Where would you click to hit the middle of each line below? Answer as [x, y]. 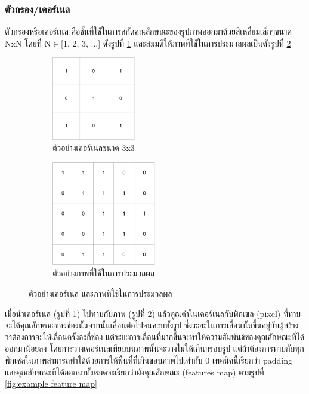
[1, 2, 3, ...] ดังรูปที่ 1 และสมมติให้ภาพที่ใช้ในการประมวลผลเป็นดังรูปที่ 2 [176, 43]
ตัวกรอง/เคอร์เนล [38, 9]
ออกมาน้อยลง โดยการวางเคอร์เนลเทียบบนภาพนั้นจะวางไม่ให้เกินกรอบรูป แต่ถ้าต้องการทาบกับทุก [154, 348]
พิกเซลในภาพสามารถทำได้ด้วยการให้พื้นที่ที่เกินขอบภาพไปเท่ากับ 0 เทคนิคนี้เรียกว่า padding [149, 360]
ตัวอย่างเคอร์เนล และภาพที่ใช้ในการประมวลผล [101, 293]
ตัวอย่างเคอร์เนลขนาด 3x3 [94, 148]
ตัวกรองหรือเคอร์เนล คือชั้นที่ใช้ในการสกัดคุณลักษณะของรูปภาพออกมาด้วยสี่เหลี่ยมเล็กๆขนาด [148, 31]
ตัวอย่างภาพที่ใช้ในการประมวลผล [104, 273]
